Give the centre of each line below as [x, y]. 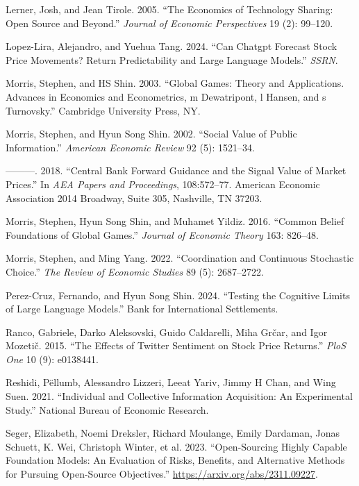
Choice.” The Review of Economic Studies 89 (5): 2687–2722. [135, 271]
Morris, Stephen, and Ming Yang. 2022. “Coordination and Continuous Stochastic [180, 258]
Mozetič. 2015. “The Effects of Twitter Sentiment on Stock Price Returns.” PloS [176, 345]
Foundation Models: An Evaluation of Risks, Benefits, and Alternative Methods [175, 460]
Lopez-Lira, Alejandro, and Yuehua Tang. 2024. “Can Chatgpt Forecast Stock [172, 46]
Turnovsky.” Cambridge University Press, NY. [103, 110]
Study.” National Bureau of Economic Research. [107, 409]
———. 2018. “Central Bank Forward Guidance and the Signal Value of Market [176, 170]
